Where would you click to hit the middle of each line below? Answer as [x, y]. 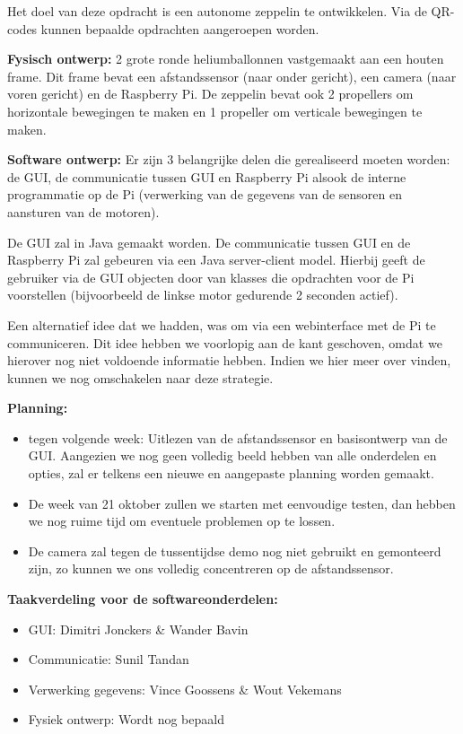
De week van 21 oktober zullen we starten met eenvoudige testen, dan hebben [242, 503]
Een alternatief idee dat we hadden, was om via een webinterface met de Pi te [222, 324]
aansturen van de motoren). [83, 211]
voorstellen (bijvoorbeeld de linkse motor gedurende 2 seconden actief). [203, 295]
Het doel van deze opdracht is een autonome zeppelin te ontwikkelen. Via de [217, 11]
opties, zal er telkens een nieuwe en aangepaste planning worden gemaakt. [231, 473]
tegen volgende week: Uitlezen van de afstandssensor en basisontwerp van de [238, 437]
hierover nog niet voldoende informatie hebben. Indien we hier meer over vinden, [229, 360]
